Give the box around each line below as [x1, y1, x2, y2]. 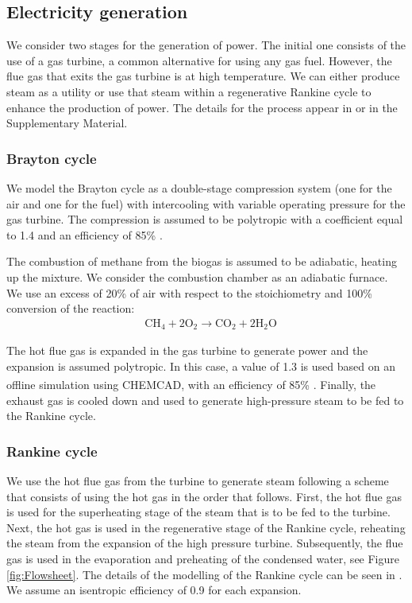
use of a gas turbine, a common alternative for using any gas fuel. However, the [6, 52, 392, 68]
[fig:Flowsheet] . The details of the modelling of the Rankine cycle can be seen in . [6, 566, 402, 582]
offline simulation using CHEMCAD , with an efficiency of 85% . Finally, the [6, 376, 376, 393]
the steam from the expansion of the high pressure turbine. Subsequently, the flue [6, 535, 403, 551]
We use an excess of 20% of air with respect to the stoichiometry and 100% [6, 284, 372, 301]
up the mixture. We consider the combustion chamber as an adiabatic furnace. [6, 268, 388, 285]
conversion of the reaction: [6, 300, 135, 317]
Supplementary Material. [6, 115, 128, 131]
